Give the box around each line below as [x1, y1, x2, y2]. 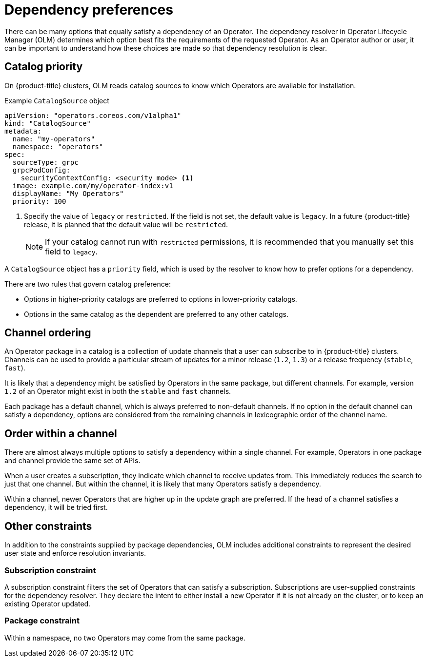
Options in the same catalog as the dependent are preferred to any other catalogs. [24, 310, 288, 318]
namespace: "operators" [12, 142, 103, 151]
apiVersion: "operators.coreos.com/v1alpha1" [4, 111, 182, 119]
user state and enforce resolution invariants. [4, 549, 146, 558]
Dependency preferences [4, 1, 173, 18]
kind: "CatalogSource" [4, 119, 91, 127]
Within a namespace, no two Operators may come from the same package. [4, 633, 245, 642]
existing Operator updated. [4, 599, 91, 608]
